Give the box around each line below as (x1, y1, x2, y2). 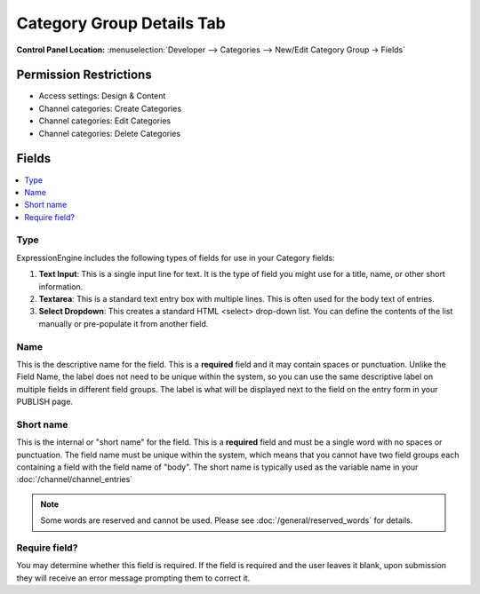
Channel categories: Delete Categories (38, 128, 181, 139)
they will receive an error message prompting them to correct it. (16, 573, 251, 583)
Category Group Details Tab (16, 13, 227, 33)
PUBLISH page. (16, 396, 73, 408)
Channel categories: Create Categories (38, 103, 182, 114)
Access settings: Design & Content (38, 91, 166, 101)
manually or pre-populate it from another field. (38, 318, 209, 329)
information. (38, 281, 84, 292)
